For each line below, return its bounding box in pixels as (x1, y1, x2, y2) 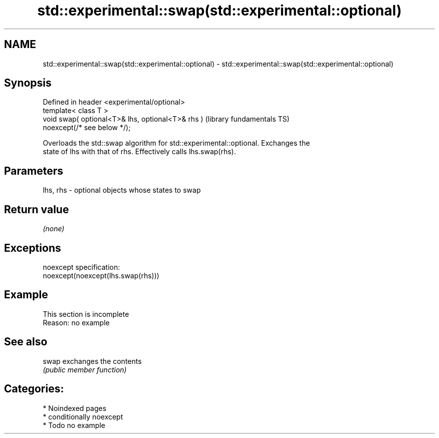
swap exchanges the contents (43, 356, 142, 365)
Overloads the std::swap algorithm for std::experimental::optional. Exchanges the (43, 139, 310, 148)
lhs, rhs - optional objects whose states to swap (43, 186, 201, 195)
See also (4, 335, 48, 348)
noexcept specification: (43, 262, 120, 271)
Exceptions (4, 241, 61, 254)
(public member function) (43, 365, 127, 374)
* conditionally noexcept (43, 412, 123, 421)
